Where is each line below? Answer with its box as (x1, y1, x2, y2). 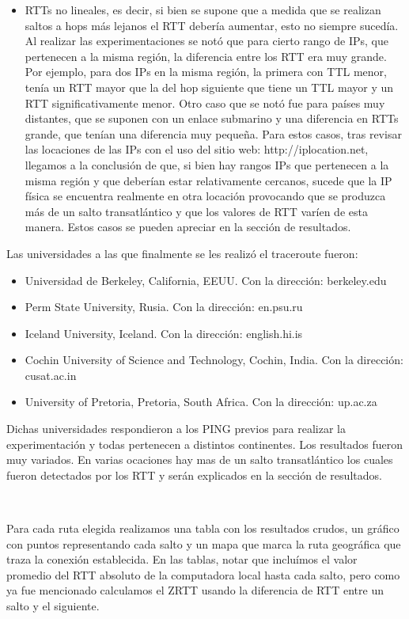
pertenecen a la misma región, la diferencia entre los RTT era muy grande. (25, 47, 387, 64)
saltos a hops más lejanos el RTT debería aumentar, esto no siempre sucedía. (25, 17, 399, 33)
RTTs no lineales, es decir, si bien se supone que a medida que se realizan (25, 2, 381, 17)
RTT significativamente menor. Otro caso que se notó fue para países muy (25, 94, 385, 111)
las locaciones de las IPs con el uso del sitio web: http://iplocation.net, (25, 141, 369, 158)
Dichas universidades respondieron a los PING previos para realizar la (6, 420, 347, 437)
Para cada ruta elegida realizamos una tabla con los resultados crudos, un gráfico (6, 520, 400, 537)
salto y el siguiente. (6, 598, 100, 613)
